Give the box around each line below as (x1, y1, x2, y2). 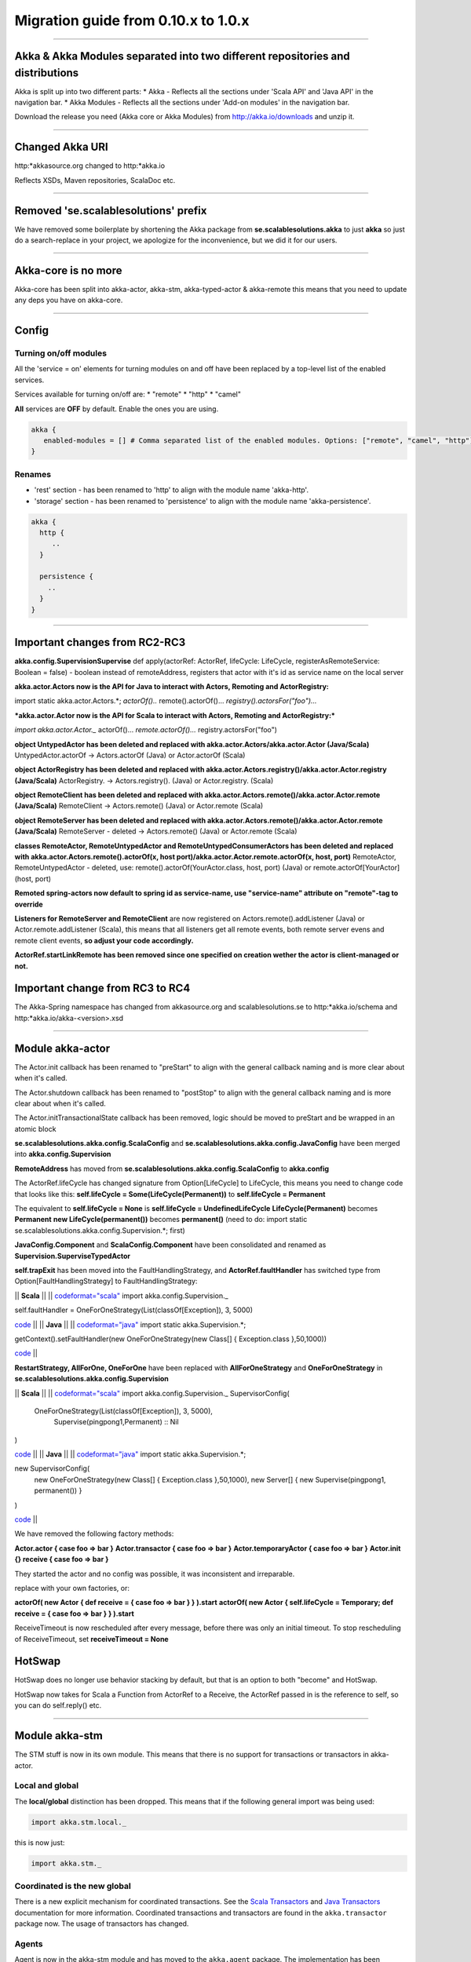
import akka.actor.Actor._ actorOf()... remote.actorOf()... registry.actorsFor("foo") (14, 725, 278, 735)
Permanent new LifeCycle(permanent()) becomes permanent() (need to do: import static (14, 1215, 308, 1224)
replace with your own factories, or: (14, 1583, 130, 1592)
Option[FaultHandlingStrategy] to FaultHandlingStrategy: (14, 1276, 198, 1286)
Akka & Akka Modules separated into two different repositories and (14, 49, 351, 63)
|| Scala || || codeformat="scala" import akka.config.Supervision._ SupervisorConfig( (14, 1388, 290, 1398)
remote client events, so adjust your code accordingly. (14, 935, 194, 945)
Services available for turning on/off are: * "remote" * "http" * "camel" (14, 389, 242, 399)
